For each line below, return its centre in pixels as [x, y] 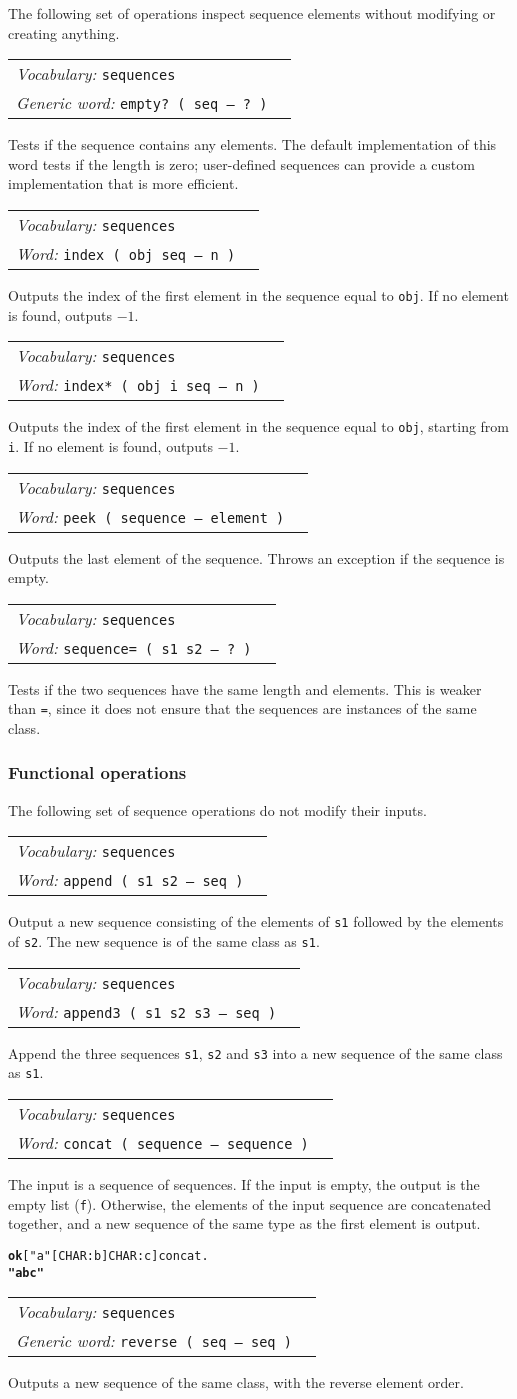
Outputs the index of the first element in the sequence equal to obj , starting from [259, 426]
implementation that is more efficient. [123, 183]
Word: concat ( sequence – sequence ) [162, 1142]
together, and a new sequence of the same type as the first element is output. [244, 1223]
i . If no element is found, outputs [110, 445]
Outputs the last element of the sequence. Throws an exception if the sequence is [256, 557]
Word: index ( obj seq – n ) [126, 253]
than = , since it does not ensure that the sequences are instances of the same [242, 708]
